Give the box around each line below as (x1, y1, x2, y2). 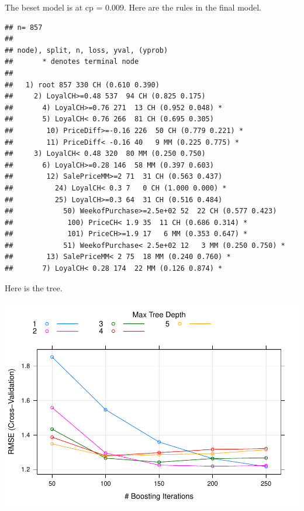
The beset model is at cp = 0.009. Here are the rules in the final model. (5, 1, 261, 13)
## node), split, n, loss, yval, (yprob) (5, 46, 168, 54)
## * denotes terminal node (5, 57, 139, 66)
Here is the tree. (5, 281, 63, 294)
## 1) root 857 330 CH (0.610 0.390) (5, 80, 160, 89)
